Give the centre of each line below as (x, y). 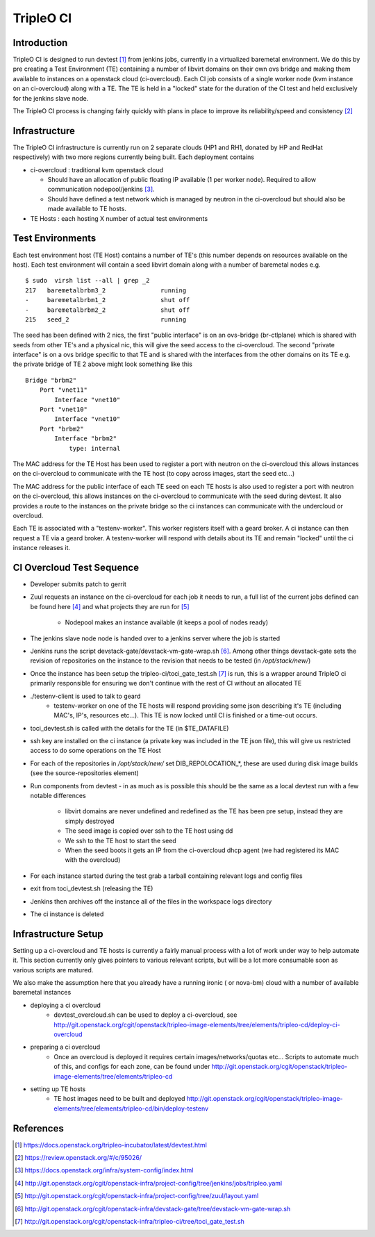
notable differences (58, 796)
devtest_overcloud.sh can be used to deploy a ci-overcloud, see (145, 1015)
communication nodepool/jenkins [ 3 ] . (101, 189)
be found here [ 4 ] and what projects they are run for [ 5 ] (110, 606)
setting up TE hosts (58, 1089)
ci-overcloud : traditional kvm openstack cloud (97, 169)
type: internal (95, 448)
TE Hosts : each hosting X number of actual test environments (119, 218)
